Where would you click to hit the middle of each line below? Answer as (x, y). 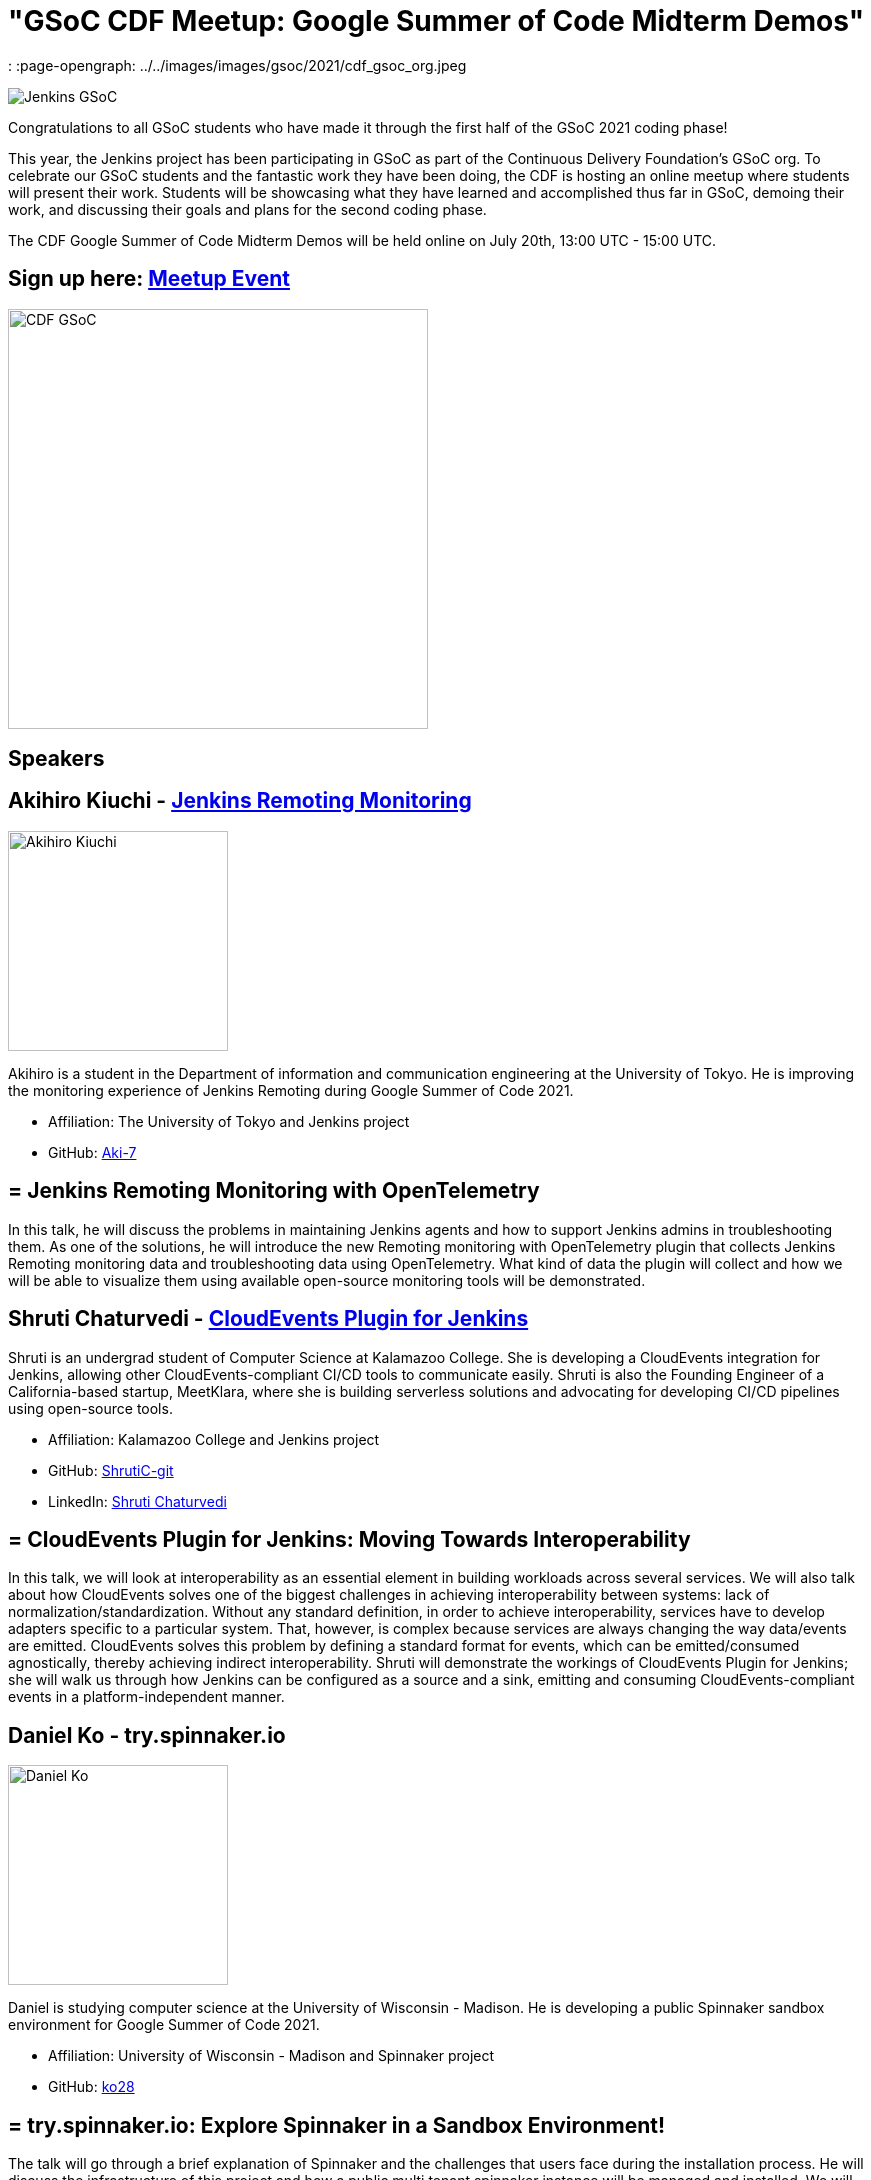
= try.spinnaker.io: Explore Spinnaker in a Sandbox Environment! (337, 2125)
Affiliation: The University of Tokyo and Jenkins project (229, 1121)
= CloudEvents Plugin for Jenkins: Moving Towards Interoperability (349, 1539)
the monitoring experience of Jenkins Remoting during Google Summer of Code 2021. (291, 1090)
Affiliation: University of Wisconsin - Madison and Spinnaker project (271, 2056)
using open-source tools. (90, 1408)
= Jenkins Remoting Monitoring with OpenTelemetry (274, 1191)
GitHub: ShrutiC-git (111, 1470)
